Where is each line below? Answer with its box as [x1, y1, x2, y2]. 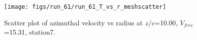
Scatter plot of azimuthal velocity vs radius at [4, 17, 143, 27]
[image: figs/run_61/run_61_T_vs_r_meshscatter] [4, 3, 166, 10]
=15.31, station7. [4, 27, 56, 37]
